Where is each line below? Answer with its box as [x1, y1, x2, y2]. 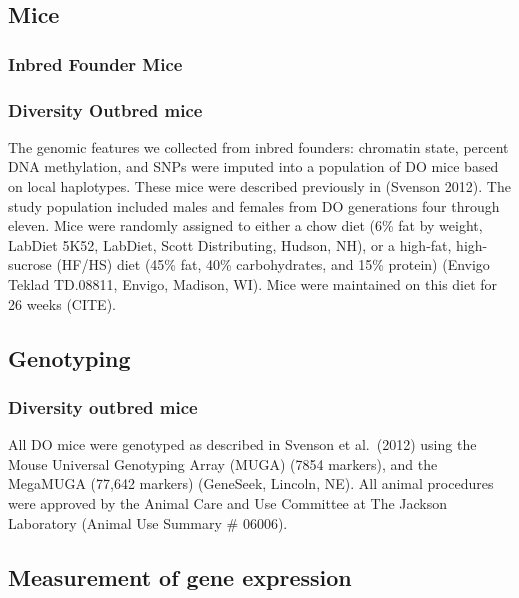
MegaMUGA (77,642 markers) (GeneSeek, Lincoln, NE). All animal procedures [8, 473, 494, 494]
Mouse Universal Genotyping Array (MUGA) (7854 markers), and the [8, 453, 438, 474]
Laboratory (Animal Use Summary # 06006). [8, 512, 288, 533]
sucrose [8, 254, 52, 275]
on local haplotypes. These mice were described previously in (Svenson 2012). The [8, 176, 511, 197]
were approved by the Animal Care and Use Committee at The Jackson [8, 492, 448, 513]
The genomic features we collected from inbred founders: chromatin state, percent [8, 136, 509, 157]
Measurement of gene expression [8, 561, 352, 592]
